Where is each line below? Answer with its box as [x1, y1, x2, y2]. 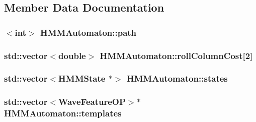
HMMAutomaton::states [126, 72, 228, 85]
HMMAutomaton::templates [4, 107, 122, 119]
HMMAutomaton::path [40, 26, 137, 38]
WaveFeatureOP [58, 95, 126, 108]
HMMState [58, 72, 106, 85]
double [58, 49, 86, 62]
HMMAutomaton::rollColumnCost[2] [100, 49, 253, 62]
